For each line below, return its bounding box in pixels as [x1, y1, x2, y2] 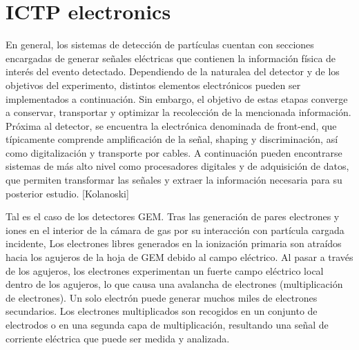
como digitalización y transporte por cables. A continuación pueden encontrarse [6, 145, 342, 159]
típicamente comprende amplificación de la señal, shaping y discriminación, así [6, 132, 338, 146]
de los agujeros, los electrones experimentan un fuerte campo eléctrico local [6, 263, 324, 278]
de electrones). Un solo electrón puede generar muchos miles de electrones [6, 290, 318, 304]
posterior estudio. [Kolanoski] [6, 186, 129, 200]
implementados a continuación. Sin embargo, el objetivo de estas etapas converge [6, 91, 348, 106]
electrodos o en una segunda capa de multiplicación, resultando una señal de [6, 318, 329, 331]
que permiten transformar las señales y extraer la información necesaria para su [6, 173, 342, 187]
